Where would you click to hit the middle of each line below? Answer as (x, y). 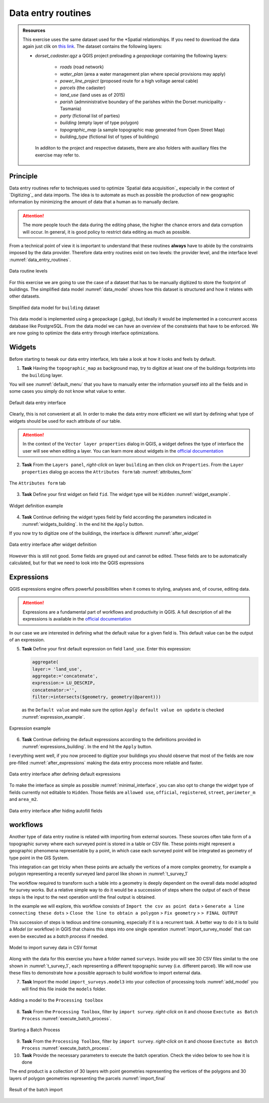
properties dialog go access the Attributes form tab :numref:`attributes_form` (107, 472)
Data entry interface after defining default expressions (65, 774)
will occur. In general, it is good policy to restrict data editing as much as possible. (107, 232)
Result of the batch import (36, 1090)
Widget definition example (36, 505)
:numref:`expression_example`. (53, 717)
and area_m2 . (24, 799)
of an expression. (27, 639)
